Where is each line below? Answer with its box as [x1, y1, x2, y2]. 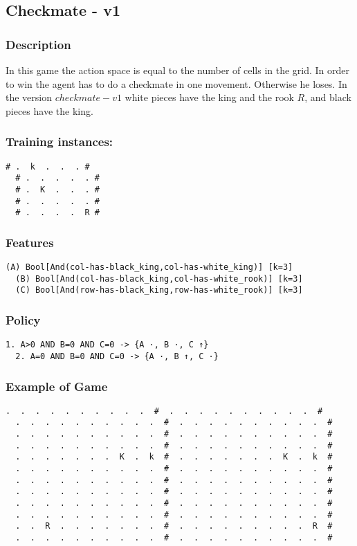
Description [6, 35, 71, 53]
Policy [6, 311, 41, 328]
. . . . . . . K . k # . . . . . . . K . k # [15, 452, 333, 462]
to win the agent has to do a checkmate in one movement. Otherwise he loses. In [6, 76, 347, 91]
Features [6, 233, 54, 251]
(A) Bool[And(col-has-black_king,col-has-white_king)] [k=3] [6, 262, 293, 273]
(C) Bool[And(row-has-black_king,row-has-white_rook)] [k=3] [15, 285, 303, 295]
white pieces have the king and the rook [125, 90, 294, 104]
